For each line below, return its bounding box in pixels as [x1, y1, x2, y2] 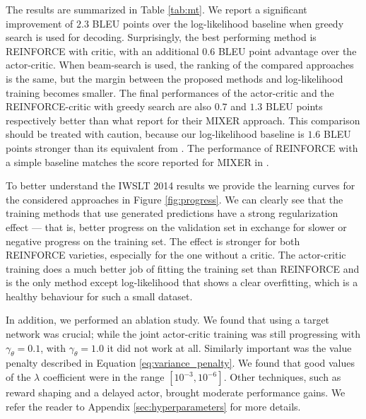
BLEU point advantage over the [218, 43, 357, 58]
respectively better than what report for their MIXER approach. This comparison [6, 112, 360, 127]
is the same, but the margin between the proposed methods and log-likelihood [6, 71, 343, 85]
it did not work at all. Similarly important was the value [107, 340, 352, 355]
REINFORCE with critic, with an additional [6, 43, 199, 58]
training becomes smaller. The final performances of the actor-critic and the [6, 85, 334, 100]
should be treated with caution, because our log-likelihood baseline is [6, 126, 305, 141]
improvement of [6, 16, 73, 30]
